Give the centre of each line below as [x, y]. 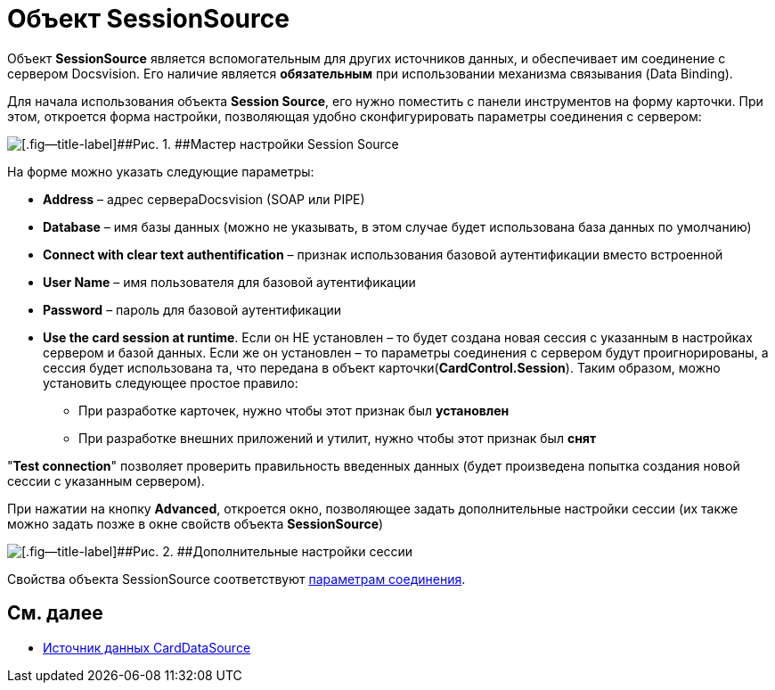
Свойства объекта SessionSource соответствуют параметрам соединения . [237, 579]
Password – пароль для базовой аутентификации [192, 309]
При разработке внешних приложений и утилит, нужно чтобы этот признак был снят [338, 438]
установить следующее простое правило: [171, 382]
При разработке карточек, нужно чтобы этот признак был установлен [294, 410]
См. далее [55, 613]
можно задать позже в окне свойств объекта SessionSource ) [196, 523]
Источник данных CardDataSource [147, 647]
